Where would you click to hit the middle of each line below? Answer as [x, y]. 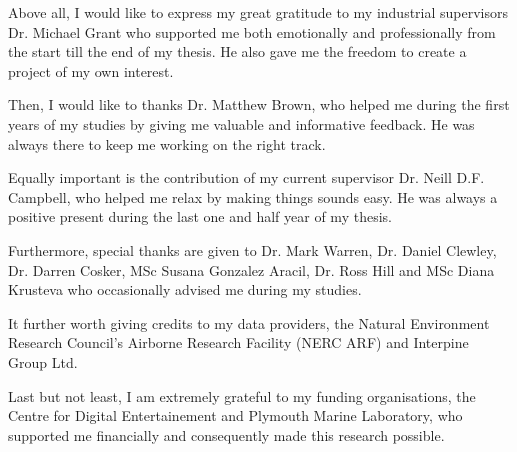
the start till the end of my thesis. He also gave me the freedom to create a [237, 51]
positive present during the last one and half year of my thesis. [200, 216]
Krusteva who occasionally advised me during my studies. [185, 289]
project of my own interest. [91, 70]
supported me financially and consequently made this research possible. [226, 434]
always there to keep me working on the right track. [167, 143]
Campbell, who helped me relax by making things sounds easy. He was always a [253, 196]
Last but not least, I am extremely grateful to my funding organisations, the [242, 395]
